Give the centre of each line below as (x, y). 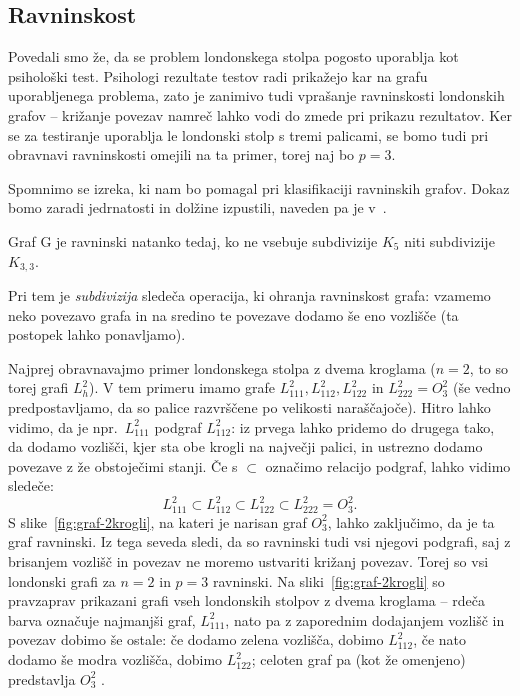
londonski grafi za (62, 580)
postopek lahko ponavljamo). (97, 334)
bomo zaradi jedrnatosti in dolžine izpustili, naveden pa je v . (197, 207)
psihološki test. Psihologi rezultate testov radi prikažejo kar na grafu (218, 75)
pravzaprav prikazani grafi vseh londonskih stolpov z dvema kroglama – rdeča (246, 600)
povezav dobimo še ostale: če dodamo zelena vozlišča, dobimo (196, 639)
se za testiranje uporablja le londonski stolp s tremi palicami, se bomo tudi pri (248, 134)
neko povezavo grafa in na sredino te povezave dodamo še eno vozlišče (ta (233, 314)
